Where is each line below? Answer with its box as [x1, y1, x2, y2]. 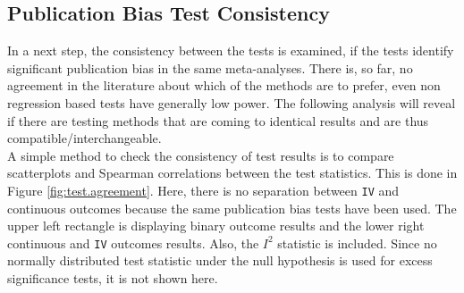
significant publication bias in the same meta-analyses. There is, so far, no [7, 58, 413, 77]
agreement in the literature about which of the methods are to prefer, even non [7, 76, 441, 95]
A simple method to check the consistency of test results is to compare [7, 146, 394, 164]
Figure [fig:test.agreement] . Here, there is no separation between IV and [7, 180, 400, 199]
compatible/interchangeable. [7, 129, 162, 147]
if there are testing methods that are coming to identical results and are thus [7, 111, 429, 130]
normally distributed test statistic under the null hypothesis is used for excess [7, 251, 433, 270]
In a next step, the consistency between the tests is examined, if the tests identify [7, 41, 454, 60]
